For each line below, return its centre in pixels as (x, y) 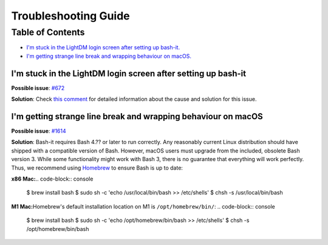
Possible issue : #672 (38, 88)
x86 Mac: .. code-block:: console (52, 179)
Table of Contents (48, 32)
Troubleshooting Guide (70, 16)
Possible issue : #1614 (39, 131)
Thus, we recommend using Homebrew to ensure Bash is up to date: (97, 168)
